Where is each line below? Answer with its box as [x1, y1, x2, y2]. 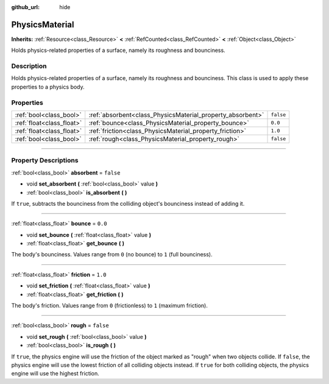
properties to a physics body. [11, 83, 85, 90]
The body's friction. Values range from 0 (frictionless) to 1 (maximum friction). [11, 302, 208, 310]
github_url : [11, 4, 40, 10]
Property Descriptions [11, 156, 79, 165]
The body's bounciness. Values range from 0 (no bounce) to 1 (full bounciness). [11, 251, 213, 258]
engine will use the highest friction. [11, 370, 100, 377]
